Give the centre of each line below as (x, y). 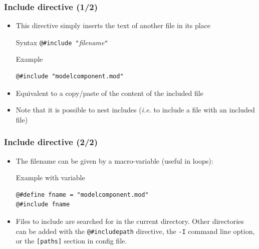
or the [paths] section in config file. (71, 241)
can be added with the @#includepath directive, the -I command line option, (135, 231)
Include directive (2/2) (51, 142)
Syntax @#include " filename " (62, 42)
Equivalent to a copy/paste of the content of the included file (109, 93)
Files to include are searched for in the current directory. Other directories (130, 221)
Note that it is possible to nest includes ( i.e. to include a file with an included (135, 110)
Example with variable (50, 177)
